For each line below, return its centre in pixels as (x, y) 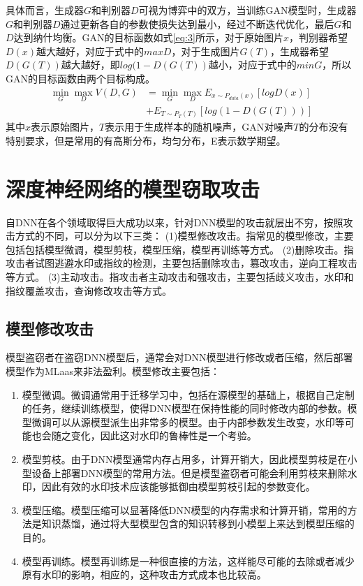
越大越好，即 (90, 65)
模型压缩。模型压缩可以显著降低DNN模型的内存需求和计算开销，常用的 (185, 510)
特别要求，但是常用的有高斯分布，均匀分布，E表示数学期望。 (146, 140)
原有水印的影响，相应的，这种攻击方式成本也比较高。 (144, 574)
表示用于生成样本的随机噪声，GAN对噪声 (199, 127)
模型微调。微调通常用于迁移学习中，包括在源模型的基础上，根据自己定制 (188, 394)
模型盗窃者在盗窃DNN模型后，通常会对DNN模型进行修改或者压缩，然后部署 (179, 357)
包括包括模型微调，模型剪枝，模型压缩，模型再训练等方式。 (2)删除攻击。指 (180, 249)
